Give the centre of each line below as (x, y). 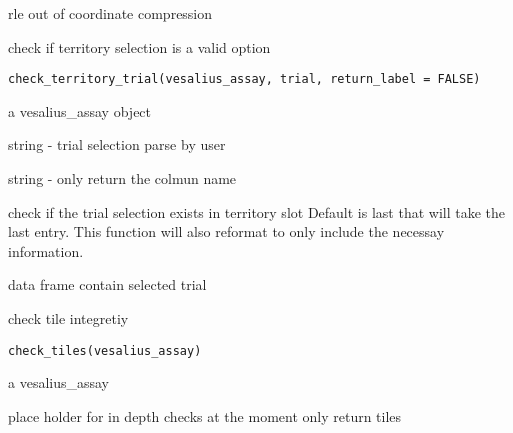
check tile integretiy (68, 318)
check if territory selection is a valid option (139, 46)
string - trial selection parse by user (117, 144)
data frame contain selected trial (107, 284)
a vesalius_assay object (80, 110)
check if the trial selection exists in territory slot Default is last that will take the (256, 211)
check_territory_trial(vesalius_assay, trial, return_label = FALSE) (244, 79)
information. (46, 250)
